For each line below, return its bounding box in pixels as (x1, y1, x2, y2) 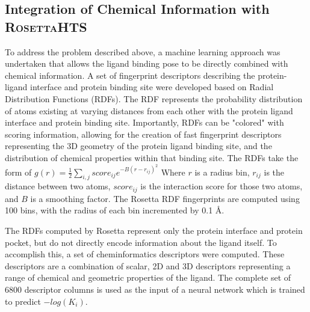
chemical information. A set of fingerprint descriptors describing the (5, 69, 255, 81)
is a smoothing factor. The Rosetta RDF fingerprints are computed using (30, 192, 300, 204)
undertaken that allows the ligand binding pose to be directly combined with (5, 57, 288, 70)
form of (5, 165, 32, 178)
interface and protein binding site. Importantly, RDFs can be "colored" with (5, 116, 284, 129)
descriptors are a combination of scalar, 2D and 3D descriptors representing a (5, 259, 291, 272)
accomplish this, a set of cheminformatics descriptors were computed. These (5, 248, 285, 260)
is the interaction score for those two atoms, (140, 180, 303, 192)
